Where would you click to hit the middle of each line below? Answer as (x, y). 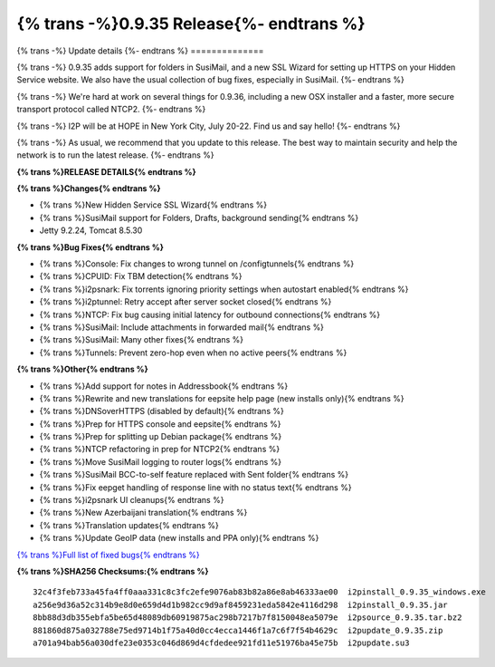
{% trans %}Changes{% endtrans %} (89, 188)
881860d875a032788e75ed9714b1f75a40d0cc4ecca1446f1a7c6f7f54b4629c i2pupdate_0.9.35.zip (238, 630)
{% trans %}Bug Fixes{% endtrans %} (90, 247)
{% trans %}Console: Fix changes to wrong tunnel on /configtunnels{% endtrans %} (197, 264)
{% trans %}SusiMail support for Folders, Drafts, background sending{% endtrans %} (199, 217)
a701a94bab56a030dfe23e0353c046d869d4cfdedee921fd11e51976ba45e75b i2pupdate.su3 (221, 643)
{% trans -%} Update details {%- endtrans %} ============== (140, 51)
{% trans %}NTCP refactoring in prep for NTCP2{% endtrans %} (160, 449)
